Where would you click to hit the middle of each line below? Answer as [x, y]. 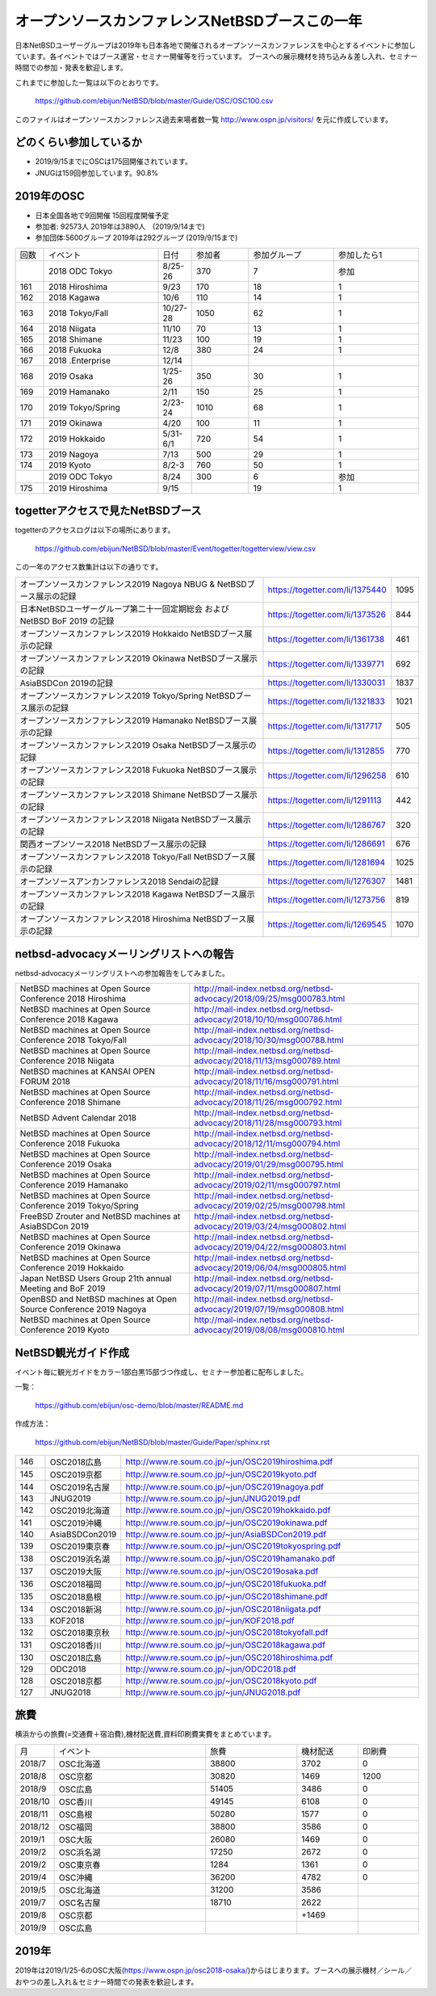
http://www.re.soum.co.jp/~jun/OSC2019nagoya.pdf [225, 1486]
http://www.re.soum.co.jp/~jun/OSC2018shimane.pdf [227, 1596]
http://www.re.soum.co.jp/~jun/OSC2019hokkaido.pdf [228, 1510]
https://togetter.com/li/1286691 [326, 843]
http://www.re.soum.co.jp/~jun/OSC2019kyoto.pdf [221, 1474]
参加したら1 [360, 254]
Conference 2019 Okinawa [70, 1247]
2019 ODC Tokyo [81, 477]
